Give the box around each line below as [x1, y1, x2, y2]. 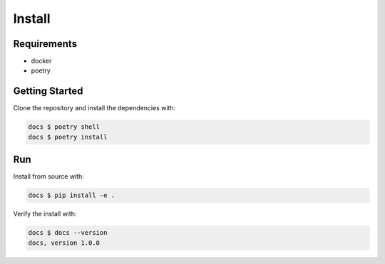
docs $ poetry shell [28, 123, 100, 131]
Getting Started [13, 85, 83, 97]
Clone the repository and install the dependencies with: [13, 104, 176, 112]
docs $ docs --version [28, 228, 108, 237]
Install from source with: [13, 172, 85, 181]
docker [31, 57, 52, 65]
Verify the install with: [13, 210, 77, 218]
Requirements [13, 38, 78, 50]
